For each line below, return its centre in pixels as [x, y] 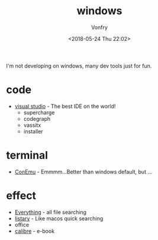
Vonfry [99, 27]
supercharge [39, 112]
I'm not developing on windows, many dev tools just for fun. [79, 66]
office [22, 225]
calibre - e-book [35, 231]
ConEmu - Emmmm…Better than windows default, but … [83, 172]
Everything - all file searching [51, 212]
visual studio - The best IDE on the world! [65, 106]
